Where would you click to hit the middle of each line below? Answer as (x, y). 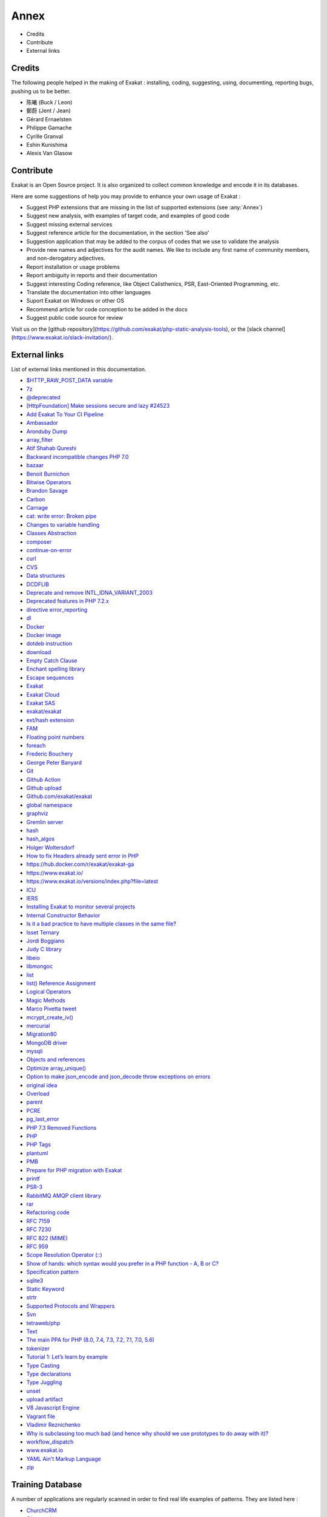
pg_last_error (43, 1119)
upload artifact (45, 1399)
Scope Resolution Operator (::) (64, 1255)
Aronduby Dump (47, 431)
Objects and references (56, 1059)
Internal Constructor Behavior (63, 915)
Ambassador (42, 423)
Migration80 (41, 1034)
